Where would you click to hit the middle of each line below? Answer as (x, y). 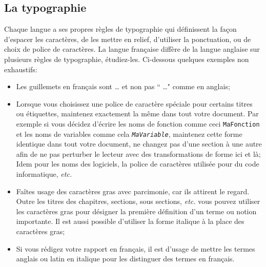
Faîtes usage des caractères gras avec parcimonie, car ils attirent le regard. (133, 191)
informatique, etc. (44, 174)
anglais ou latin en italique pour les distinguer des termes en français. (125, 259)
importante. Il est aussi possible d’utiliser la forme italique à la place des (130, 221)
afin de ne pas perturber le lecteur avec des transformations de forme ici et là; (138, 153)
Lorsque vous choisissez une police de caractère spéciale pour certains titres (134, 103)
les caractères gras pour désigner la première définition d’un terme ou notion (136, 211)
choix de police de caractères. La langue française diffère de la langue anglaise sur (132, 49)
